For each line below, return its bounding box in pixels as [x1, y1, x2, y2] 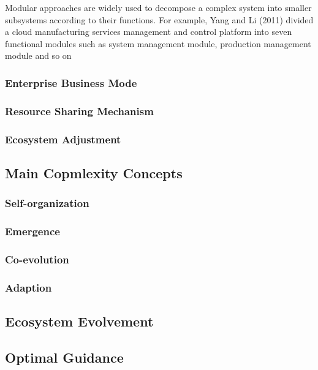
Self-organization [5, 195, 89, 211]
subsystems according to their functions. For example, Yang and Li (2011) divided [5, 13, 314, 26]
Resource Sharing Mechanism [5, 103, 154, 118]
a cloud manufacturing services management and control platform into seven [5, 25, 292, 38]
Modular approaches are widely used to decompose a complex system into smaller [5, 1, 312, 13]
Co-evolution [5, 251, 69, 266]
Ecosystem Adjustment [5, 131, 121, 146]
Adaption [5, 279, 52, 295]
